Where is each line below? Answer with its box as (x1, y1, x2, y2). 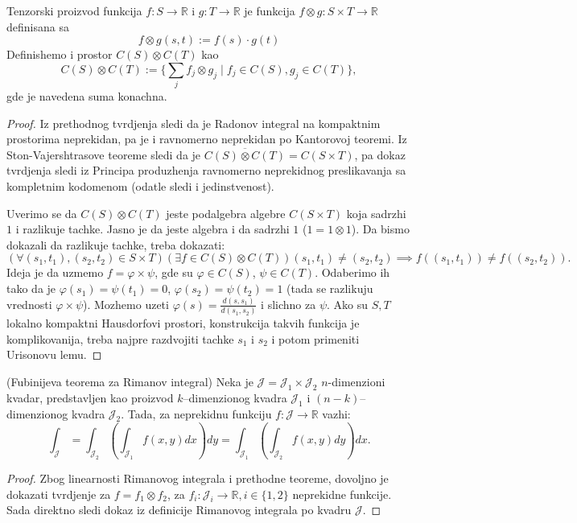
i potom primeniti (271, 330, 360, 347)
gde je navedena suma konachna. (6, 88, 167, 105)
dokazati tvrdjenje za (6, 485, 111, 502)
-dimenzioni (328, 373, 385, 390)
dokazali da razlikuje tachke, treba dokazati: (6, 236, 225, 253)
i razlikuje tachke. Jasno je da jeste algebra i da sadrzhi (15, 220, 290, 237)
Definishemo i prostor (6, 46, 113, 63)
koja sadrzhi (346, 204, 406, 221)
